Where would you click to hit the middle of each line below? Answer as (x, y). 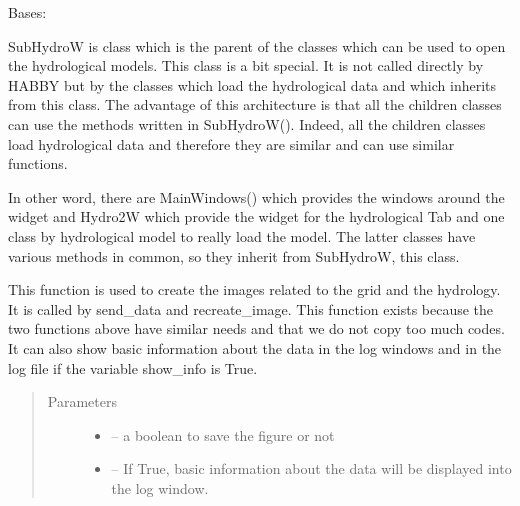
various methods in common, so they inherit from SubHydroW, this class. (234, 255)
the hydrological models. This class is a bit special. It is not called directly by (246, 65)
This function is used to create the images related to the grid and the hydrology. (254, 289)
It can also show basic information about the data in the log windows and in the (255, 347)
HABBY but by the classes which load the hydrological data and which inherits (252, 84)
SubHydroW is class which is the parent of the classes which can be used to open (257, 45)
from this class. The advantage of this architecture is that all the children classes (255, 104)
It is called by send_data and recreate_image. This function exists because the (251, 308)
